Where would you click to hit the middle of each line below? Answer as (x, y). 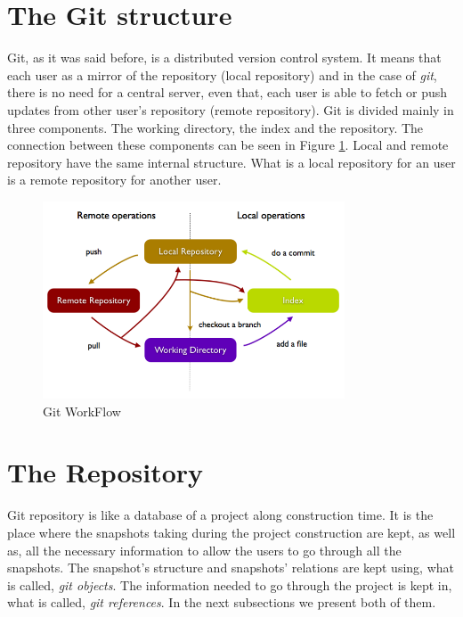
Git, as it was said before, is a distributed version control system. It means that (224, 58)
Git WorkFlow (82, 411)
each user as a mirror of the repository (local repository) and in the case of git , (222, 74)
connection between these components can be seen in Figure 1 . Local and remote (228, 145)
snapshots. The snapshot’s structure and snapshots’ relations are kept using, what (231, 568)
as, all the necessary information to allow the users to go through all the (204, 550)
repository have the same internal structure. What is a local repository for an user (231, 162)
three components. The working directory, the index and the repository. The (215, 127)
